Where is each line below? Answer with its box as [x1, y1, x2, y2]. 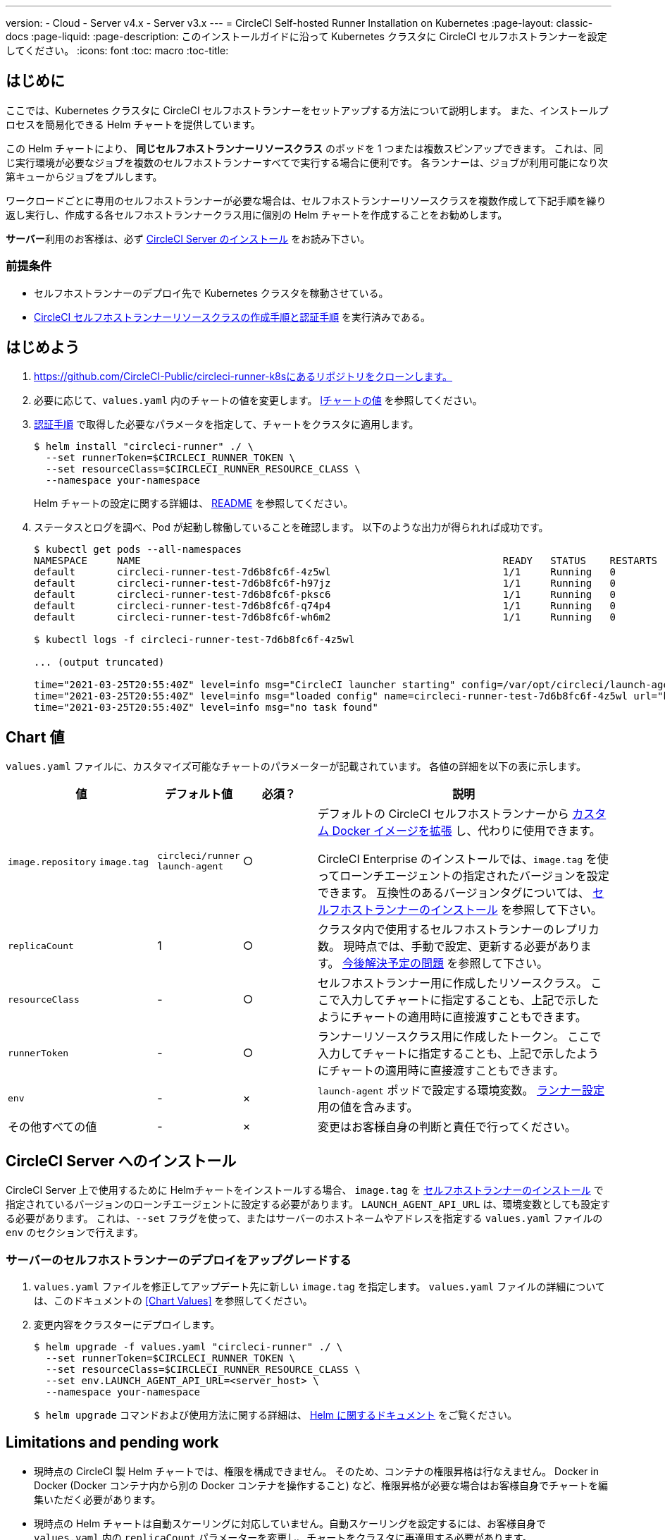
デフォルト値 [164, 787, 232, 802]
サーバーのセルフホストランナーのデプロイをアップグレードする [6, 1252, 352, 1267]
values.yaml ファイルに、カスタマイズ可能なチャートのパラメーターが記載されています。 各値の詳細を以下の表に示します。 [6, 760, 586, 773]
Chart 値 [6, 728, 65, 746]
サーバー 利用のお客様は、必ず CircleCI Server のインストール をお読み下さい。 [6, 232, 371, 245]
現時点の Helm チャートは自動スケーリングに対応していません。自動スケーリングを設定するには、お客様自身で [34, 1517, 547, 1529]
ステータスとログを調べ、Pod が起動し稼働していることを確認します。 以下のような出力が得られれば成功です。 [34, 521, 549, 534]
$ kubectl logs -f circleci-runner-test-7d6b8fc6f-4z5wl [34, 634, 355, 646]
